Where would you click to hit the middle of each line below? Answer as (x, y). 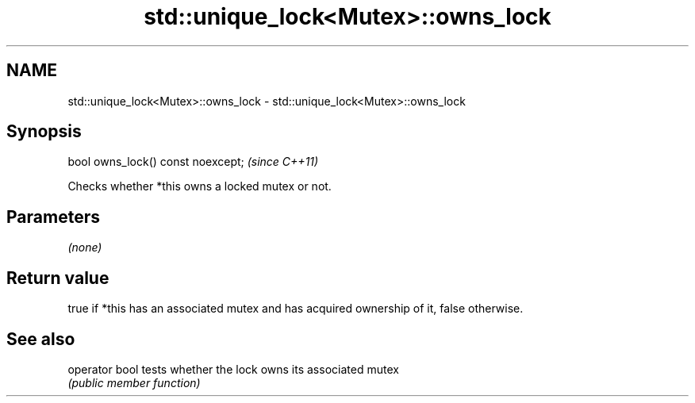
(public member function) (134, 382)
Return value (58, 278)
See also (41, 339)
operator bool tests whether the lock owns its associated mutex (233, 369)
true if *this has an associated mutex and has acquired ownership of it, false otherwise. (296, 309)
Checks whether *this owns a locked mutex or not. (200, 186)
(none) (85, 248)
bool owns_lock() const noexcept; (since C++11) (193, 162)
